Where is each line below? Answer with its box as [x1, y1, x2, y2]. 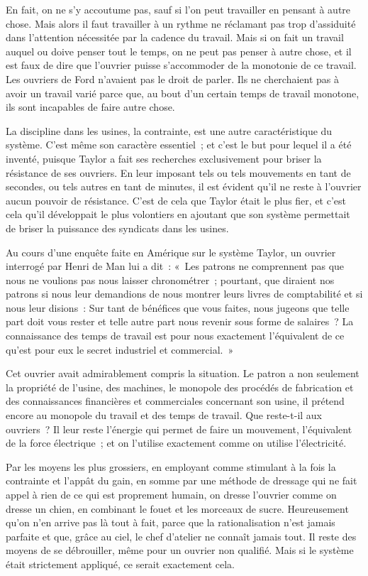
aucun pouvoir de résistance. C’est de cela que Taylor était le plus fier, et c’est [6, 192, 346, 207]
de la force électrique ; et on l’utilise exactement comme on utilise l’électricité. [6, 435, 347, 450]
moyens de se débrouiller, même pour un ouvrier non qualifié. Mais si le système [6, 543, 354, 558]
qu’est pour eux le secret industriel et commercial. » [6, 342, 234, 357]
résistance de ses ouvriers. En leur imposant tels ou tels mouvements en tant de [6, 165, 351, 180]
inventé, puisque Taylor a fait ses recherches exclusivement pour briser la [6, 151, 322, 165]
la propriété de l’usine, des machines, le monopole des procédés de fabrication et [6, 379, 354, 394]
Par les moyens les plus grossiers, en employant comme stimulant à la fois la [6, 459, 336, 474]
